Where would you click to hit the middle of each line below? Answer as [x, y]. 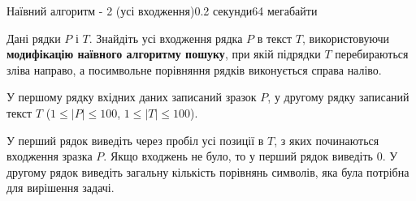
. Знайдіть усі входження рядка [166, 38]
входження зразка [50, 156]
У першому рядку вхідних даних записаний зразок [132, 97]
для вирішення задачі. [61, 188]
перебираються [372, 54]
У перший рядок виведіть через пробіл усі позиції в [135, 140]
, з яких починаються [327, 140]
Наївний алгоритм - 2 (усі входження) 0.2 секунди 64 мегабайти [162, 11]
